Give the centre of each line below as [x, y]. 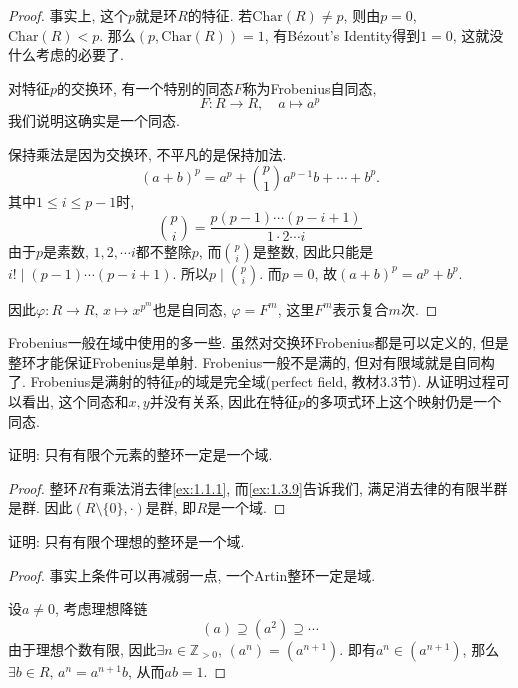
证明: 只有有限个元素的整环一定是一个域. [140, 454]
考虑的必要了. [79, 54]
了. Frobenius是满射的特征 [91, 381]
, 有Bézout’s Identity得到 [342, 34]
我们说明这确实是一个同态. [94, 120]
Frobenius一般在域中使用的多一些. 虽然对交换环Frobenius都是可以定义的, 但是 [258, 342]
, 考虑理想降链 [101, 608]
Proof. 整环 [43, 487]
